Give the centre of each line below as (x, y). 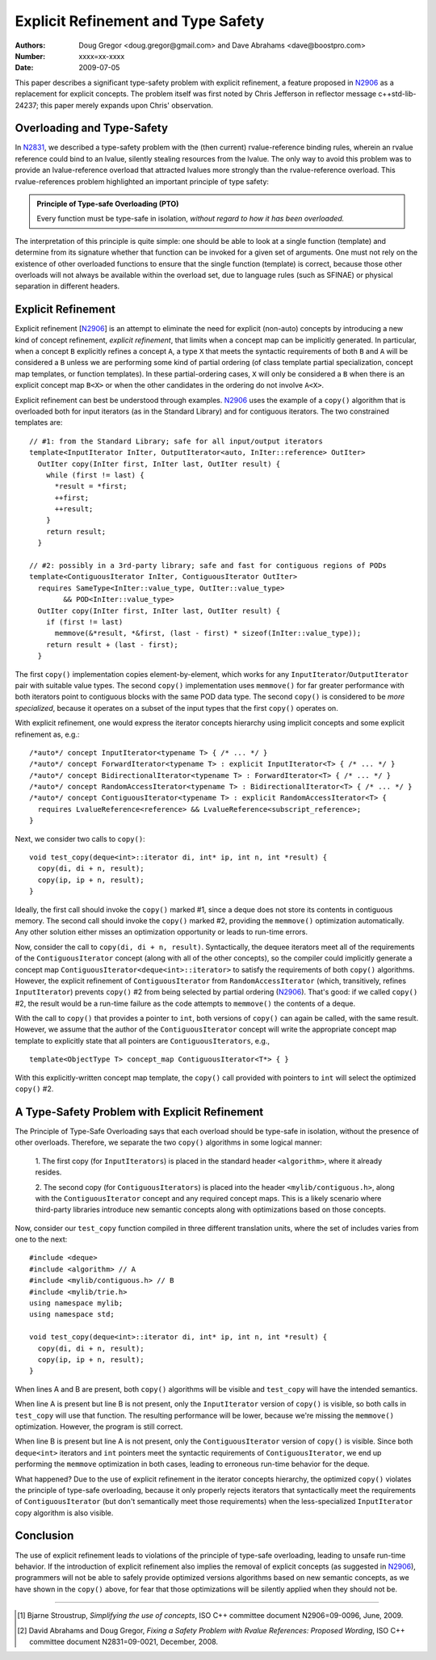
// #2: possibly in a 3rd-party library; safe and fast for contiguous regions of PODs (208, 566)
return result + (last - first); (112, 645)
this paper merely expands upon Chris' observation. (127, 105)
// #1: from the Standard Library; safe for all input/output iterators (176, 441)
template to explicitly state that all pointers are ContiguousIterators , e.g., (143, 1040)
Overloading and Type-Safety (92, 128)
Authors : (30, 45)
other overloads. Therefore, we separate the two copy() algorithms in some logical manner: (169, 1142)
